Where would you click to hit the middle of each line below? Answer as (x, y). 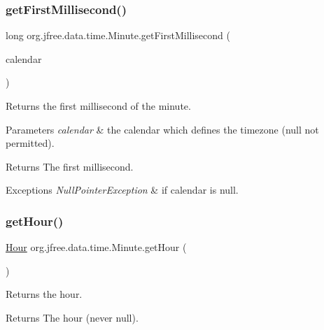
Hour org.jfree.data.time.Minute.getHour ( (96, 247)
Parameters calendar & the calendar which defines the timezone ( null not (162, 129)
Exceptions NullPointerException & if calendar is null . (122, 190)
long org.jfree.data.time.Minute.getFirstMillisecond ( (118, 35)
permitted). (30, 143)
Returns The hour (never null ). (72, 317)
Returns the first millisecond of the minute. (98, 106)
